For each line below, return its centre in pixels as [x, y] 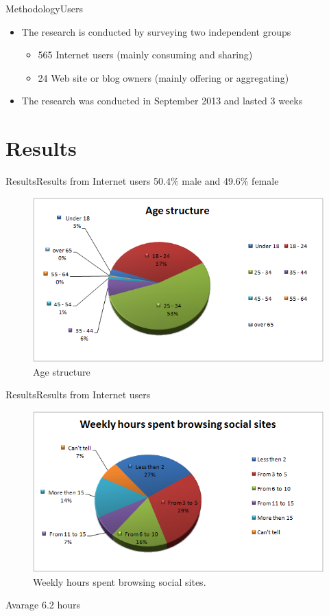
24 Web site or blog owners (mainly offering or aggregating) [163, 77]
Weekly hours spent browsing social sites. [120, 581]
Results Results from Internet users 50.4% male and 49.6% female [142, 181]
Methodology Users [44, 8]
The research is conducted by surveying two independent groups [156, 31]
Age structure [62, 371]
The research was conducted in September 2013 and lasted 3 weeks [162, 101]
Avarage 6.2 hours [43, 605]
